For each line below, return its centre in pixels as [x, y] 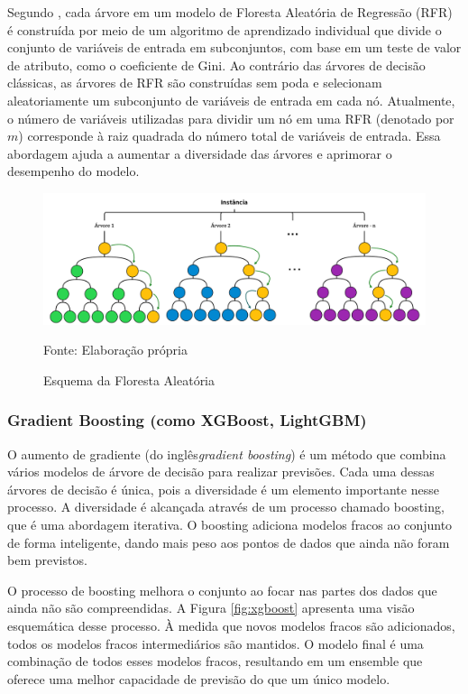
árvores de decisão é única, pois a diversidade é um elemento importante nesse [223, 489]
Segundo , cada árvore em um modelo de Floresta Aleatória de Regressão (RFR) [230, 12]
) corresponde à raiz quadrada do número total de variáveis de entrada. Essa [229, 136]
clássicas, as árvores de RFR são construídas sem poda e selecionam [195, 83]
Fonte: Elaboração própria [115, 350]
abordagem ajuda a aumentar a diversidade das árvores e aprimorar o [200, 153]
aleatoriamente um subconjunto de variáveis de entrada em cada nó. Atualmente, [231, 100]
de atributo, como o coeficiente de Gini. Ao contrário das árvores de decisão [216, 65]
